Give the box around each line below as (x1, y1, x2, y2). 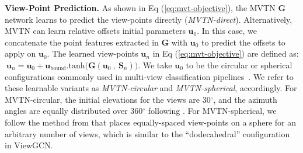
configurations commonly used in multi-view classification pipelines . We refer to (5, 70, 294, 82)
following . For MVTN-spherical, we (148, 105, 277, 117)
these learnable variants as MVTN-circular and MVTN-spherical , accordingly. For (5, 82, 297, 94)
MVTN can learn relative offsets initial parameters (5, 25, 186, 37)
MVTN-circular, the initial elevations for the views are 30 (5, 93, 211, 105)
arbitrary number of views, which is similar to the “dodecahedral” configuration (5, 127, 290, 140)
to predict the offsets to (201, 36, 285, 48)
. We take (138, 58, 172, 71)
